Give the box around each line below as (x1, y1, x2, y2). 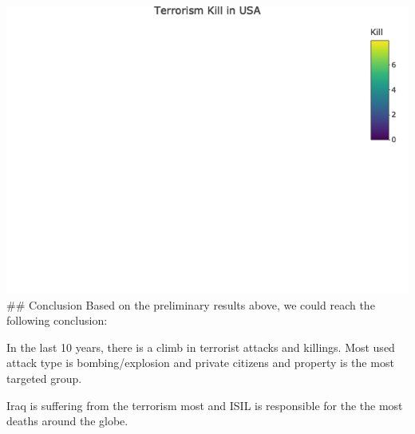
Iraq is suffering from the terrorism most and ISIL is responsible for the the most (6, 397, 403, 413)
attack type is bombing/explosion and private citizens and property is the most (6, 354, 394, 371)
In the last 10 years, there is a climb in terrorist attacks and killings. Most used (6, 338, 395, 355)
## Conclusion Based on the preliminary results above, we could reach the (6, 296, 375, 313)
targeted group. (6, 369, 82, 386)
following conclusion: (6, 312, 108, 329)
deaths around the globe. (6, 412, 128, 429)
